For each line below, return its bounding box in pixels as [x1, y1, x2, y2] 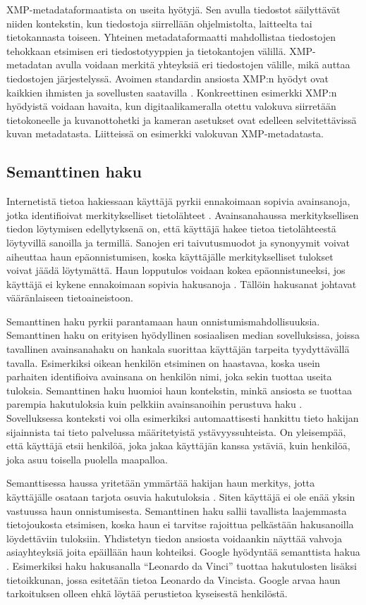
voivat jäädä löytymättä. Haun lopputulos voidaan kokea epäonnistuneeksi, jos [6, 263, 346, 277]
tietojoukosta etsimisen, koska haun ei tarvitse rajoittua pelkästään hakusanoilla [6, 517, 354, 532]
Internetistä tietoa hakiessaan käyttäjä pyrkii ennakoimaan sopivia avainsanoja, [6, 194, 350, 208]
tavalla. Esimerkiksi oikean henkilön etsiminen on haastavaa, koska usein [6, 355, 320, 370]
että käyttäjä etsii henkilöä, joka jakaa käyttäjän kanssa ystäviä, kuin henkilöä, [6, 438, 350, 453]
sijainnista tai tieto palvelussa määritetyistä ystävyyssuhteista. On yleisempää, [6, 424, 346, 439]
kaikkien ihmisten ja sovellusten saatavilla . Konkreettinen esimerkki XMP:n [6, 85, 337, 99]
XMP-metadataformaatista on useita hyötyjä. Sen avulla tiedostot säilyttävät [6, 2, 341, 16]
